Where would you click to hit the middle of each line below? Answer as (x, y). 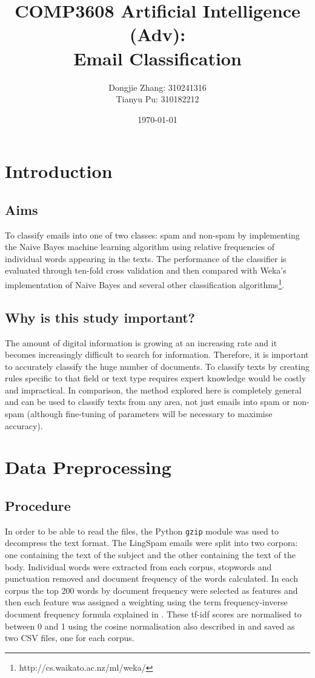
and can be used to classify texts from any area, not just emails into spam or (148, 402)
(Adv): (157, 34)
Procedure (38, 506)
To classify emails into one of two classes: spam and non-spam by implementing (152, 235)
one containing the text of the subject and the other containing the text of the (151, 555)
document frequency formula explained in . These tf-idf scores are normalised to (153, 614)
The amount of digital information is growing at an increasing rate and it (141, 342)
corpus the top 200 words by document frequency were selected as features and (151, 590)
